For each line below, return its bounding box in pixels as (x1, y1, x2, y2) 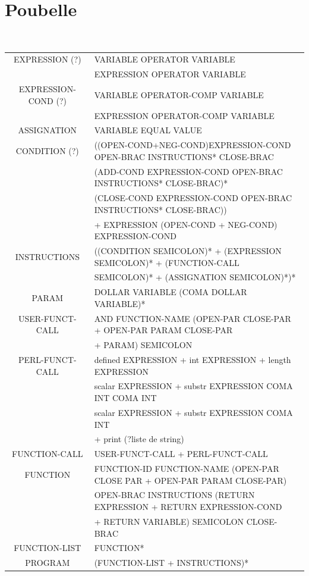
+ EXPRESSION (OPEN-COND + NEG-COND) (94, 218, 278, 230)
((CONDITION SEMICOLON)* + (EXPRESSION (94, 245, 282, 257)
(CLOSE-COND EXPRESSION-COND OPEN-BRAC (94, 192, 292, 204)
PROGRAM (25, 556, 70, 569)
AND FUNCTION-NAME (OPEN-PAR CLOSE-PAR (94, 312, 291, 324)
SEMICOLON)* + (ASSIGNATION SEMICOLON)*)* (94, 271, 296, 283)
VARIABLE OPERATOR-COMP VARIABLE (94, 88, 264, 101)
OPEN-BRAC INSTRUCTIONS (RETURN (94, 489, 255, 501)
